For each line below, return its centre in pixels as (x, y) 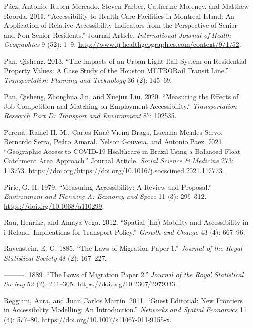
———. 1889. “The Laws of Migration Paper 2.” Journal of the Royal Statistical (124, 274)
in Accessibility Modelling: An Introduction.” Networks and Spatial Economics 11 (126, 310)
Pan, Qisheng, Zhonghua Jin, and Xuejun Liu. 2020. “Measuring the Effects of (121, 96)
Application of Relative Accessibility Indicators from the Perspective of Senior (121, 25)
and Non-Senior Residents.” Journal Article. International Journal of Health (117, 34)
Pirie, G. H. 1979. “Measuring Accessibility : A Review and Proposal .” (108, 186)
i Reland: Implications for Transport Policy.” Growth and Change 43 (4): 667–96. (125, 231)
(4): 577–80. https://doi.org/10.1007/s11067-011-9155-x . (88, 319)
